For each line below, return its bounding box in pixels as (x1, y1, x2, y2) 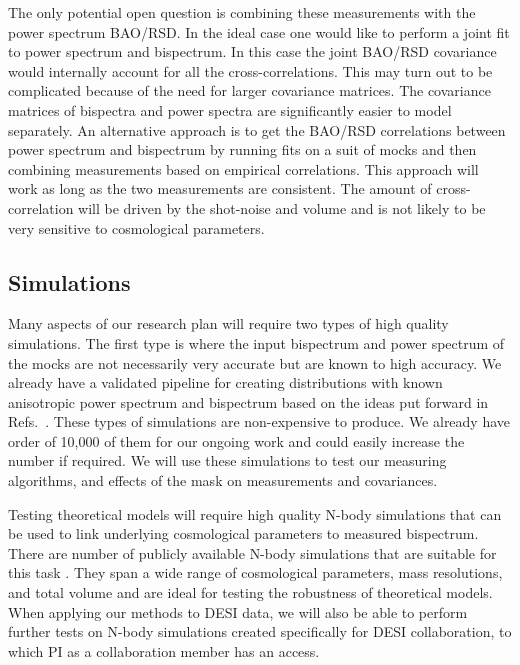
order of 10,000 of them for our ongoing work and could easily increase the (8, 430, 465, 451)
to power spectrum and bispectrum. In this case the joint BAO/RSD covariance (8, 41, 497, 62)
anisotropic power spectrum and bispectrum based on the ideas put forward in (8, 391, 489, 412)
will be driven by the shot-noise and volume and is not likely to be (78, 197, 486, 218)
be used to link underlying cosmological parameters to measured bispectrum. (8, 523, 479, 544)
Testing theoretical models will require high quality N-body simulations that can (8, 503, 502, 524)
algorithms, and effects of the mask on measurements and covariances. (8, 470, 438, 491)
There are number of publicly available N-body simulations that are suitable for (8, 542, 497, 563)
